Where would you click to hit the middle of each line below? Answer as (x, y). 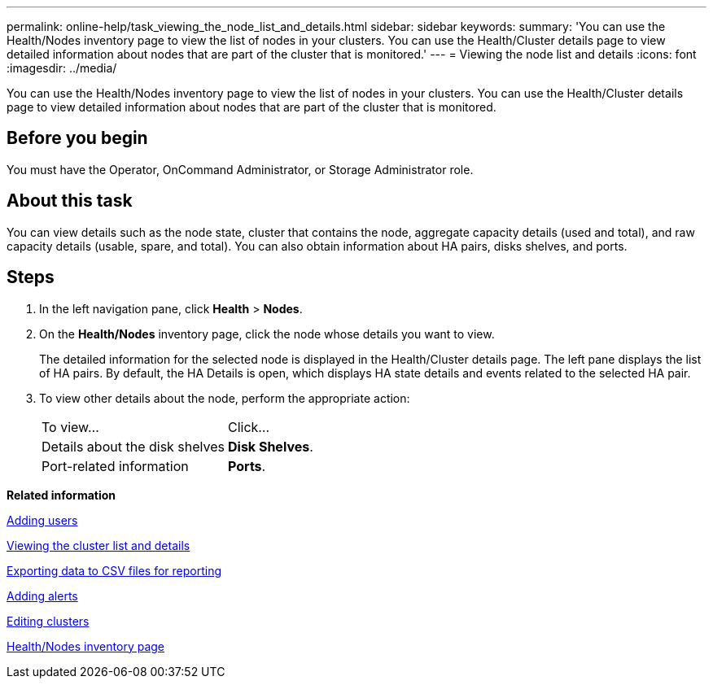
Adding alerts (42, 596)
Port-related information (115, 466)
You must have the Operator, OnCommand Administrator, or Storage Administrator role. (240, 169)
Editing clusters (48, 621)
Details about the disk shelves (133, 446)
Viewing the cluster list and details (98, 545)
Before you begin (77, 138)
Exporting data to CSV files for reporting (114, 570)
